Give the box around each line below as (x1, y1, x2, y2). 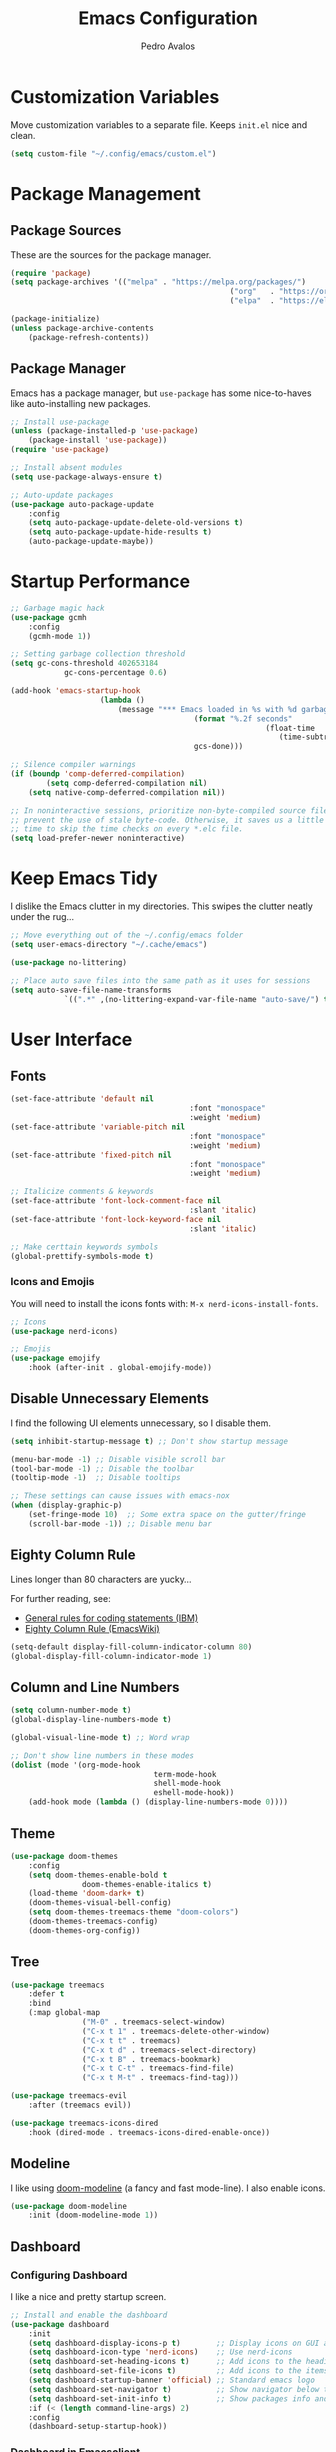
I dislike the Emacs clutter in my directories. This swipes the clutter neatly (10, 900, 313, 912)
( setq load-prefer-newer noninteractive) (10, 833, 186, 844)
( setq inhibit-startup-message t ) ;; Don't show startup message (10, 1436, 288, 1446)
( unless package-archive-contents (10, 323, 155, 333)
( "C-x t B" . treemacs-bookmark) (81, 2054, 222, 2064)
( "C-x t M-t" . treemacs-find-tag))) (81, 2073, 240, 2083)
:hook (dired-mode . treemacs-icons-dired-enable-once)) (28, 2127, 271, 2137)
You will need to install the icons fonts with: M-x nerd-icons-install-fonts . (10, 1297, 319, 1309)
